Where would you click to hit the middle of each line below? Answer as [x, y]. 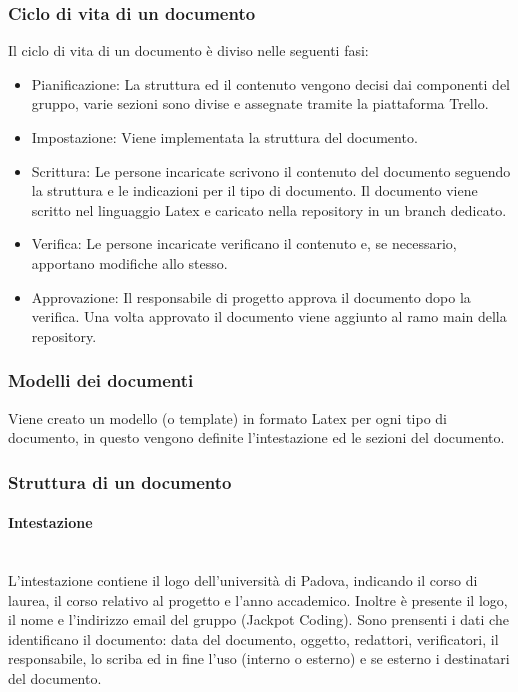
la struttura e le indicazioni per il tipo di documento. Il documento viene [254, 190]
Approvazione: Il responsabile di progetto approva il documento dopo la [251, 296]
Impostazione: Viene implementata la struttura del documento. [224, 137]
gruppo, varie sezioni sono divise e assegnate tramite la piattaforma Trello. [260, 103]
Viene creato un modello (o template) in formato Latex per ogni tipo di [227, 417]
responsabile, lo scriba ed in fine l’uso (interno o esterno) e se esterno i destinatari [259, 658]
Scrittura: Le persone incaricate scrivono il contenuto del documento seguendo [271, 170]
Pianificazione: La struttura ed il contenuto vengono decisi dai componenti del [270, 83]
